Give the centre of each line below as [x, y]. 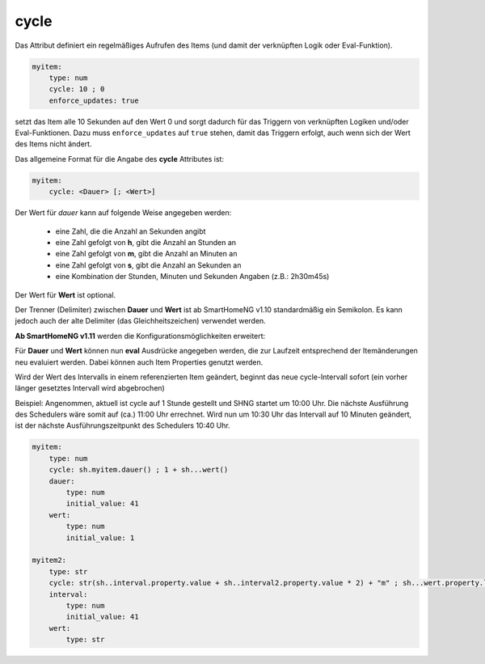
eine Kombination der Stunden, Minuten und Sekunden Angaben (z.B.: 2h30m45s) [192, 277]
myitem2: [49, 560]
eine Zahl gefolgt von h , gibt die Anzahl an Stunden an [146, 242]
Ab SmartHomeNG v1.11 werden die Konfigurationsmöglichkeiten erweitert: [140, 336]
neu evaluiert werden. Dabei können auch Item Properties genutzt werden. [139, 362]
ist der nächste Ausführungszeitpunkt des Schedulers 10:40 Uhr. [122, 425]
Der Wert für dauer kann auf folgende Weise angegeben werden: [123, 213]
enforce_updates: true [94, 100]
